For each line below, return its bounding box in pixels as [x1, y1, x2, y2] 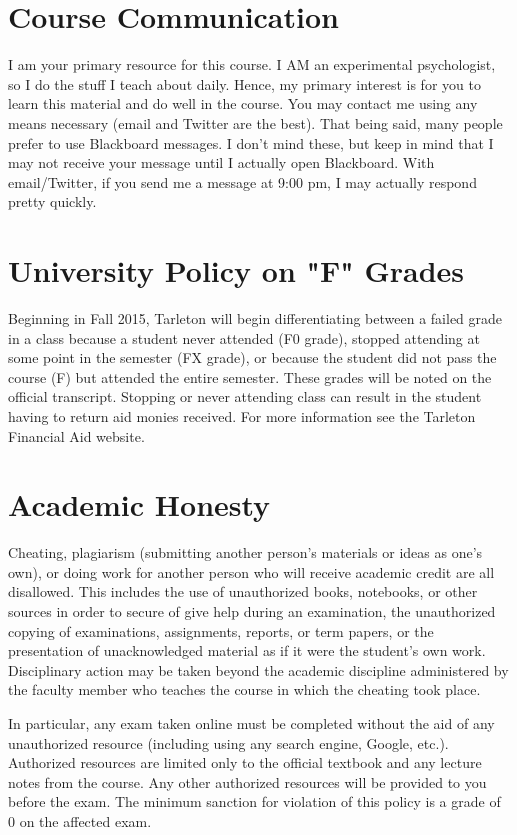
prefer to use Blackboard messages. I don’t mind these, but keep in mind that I [8, 132, 494, 153]
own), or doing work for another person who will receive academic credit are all [8, 561, 495, 582]
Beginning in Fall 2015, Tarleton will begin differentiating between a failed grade [8, 308, 503, 328]
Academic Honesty [8, 484, 271, 525]
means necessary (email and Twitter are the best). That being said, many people [8, 112, 503, 133]
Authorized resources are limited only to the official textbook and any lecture [8, 752, 482, 773]
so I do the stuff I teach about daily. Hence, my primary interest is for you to [8, 73, 481, 94]
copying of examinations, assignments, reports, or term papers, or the [8, 620, 434, 641]
